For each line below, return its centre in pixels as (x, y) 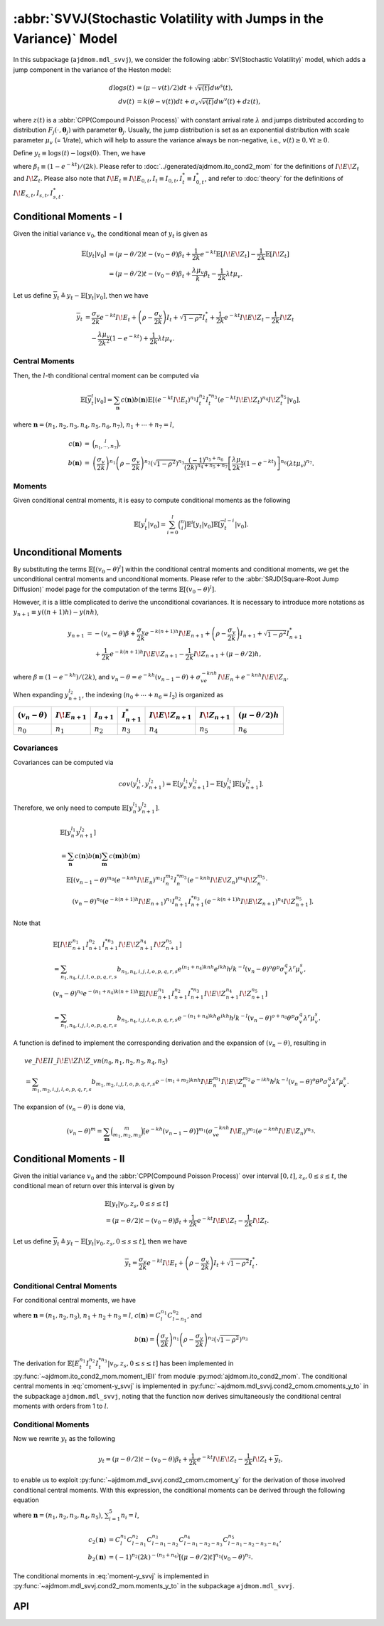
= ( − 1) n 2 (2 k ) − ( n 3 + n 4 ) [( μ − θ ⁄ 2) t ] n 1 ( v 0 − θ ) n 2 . (181, 1557)
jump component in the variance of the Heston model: (92, 69)
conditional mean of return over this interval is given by (94, 1186)
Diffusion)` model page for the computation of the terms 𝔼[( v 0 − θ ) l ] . (114, 589)
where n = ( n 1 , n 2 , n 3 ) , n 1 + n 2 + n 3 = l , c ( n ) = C (87, 1316)
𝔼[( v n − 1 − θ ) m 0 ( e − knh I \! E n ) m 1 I (116, 880)
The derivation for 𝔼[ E (46, 1363)
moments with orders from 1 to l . (61, 1406)
